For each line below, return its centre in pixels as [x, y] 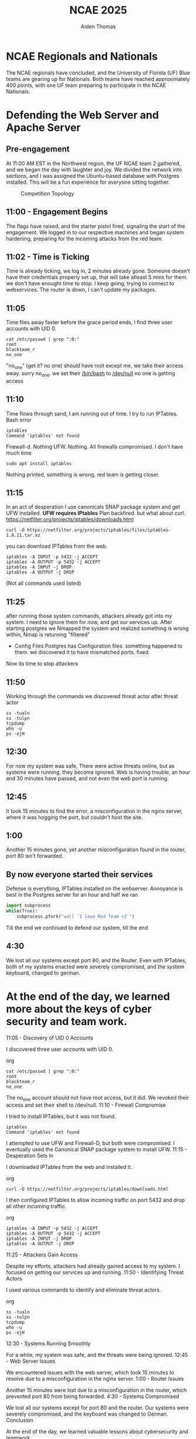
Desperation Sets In [30, 1156]
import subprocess [28, 906]
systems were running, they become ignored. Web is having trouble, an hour [98, 772]
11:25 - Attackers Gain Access [42, 1255]
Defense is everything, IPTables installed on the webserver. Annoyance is [94, 889]
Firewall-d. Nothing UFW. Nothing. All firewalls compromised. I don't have [94, 446]
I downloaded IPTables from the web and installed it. [69, 1167]
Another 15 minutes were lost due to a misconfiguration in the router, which [97, 1390]
